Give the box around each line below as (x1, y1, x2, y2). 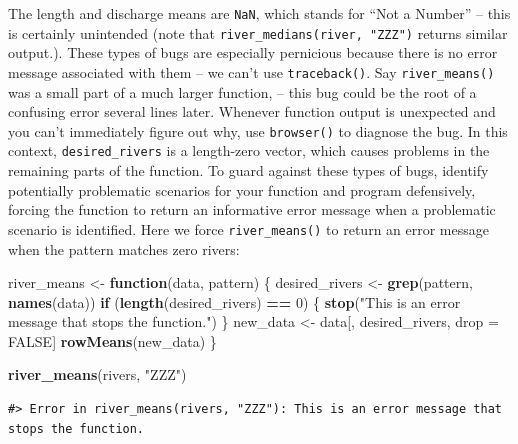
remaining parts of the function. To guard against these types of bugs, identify (8, 160, 489, 181)
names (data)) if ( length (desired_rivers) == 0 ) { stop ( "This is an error (8, 291, 461, 312)
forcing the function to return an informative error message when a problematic (8, 199, 496, 220)
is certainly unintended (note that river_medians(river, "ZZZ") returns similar (8, 22, 508, 43)
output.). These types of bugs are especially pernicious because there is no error (8, 42, 498, 63)
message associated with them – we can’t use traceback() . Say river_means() (8, 61, 495, 82)
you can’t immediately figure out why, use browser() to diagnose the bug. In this (8, 120, 508, 141)
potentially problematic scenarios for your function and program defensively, (8, 179, 476, 200)
